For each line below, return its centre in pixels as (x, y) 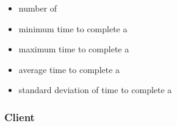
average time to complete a (69, 69)
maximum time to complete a (74, 49)
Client (20, 117)
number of (38, 8)
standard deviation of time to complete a (95, 90)
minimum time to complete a (73, 28)
